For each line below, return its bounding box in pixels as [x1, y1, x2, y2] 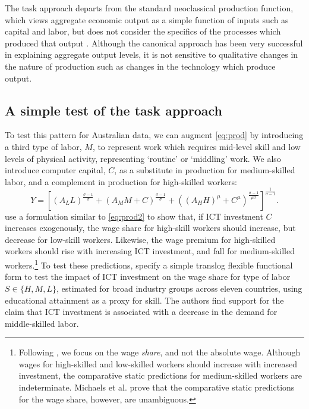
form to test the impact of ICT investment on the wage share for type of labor [5, 270, 291, 283]
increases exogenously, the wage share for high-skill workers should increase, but [5, 221, 296, 234]
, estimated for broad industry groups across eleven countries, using [56, 282, 302, 294]
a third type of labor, [5, 140, 82, 152]
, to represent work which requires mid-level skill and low [92, 140, 301, 152]
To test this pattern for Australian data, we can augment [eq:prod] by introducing [5, 129, 304, 141]
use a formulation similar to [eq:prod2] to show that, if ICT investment [5, 210, 263, 222]
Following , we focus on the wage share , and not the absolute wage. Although [18, 346, 301, 358]
